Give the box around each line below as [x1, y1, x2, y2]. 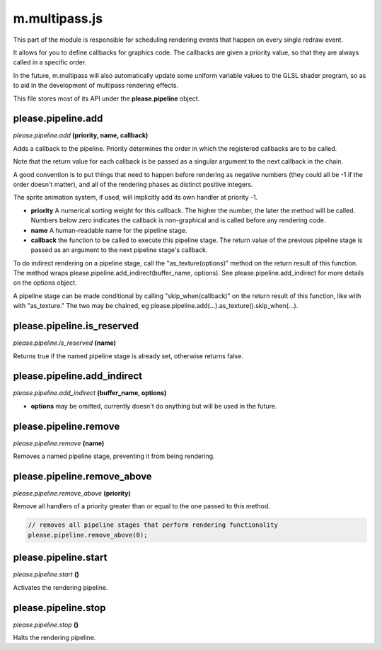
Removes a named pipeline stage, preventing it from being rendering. [13, 452, 215, 460]
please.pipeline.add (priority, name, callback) [13, 131, 149, 139]
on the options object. [13, 278, 77, 287]
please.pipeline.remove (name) [13, 439, 105, 447]
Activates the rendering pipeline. [13, 583, 108, 591]
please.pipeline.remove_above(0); [28, 531, 148, 539]
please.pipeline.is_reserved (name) [13, 338, 117, 347]
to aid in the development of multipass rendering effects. [13, 81, 179, 90]
